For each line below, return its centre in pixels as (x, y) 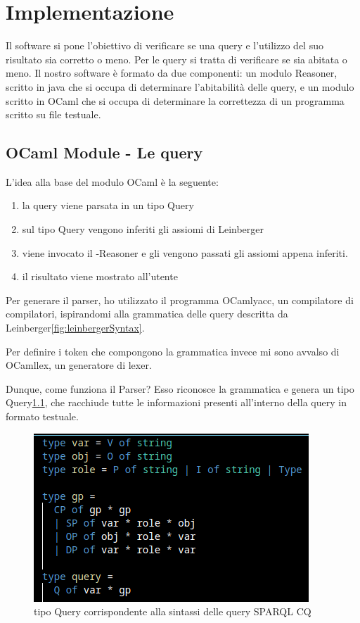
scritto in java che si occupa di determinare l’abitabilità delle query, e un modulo (180, 86)
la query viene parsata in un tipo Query (108, 205)
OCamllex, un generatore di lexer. (79, 365)
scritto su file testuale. (53, 114)
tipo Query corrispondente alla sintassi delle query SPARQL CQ (173, 611)
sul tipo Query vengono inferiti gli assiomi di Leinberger (143, 229)
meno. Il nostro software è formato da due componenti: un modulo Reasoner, (172, 73)
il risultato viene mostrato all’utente (100, 276)
